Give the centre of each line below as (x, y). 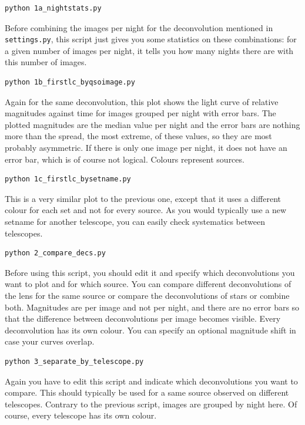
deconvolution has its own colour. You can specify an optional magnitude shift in (150, 330)
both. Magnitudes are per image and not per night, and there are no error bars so (152, 307)
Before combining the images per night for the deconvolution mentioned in (139, 27)
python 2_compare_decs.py (55, 253)
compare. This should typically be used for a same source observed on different (147, 392)
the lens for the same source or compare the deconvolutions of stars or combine (147, 295)
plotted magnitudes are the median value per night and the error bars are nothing (152, 124)
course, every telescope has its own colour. (81, 415)
